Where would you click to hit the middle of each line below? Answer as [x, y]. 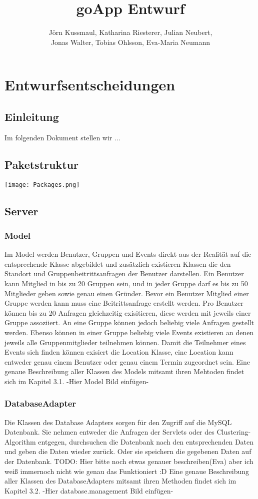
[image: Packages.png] [42, 185]
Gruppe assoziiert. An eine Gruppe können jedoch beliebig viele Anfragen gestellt [129, 322]
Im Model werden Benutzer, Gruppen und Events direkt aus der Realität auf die [128, 254]
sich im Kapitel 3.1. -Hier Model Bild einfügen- [77, 381]
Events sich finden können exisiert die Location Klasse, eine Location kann [119, 352]
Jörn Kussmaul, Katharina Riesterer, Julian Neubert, [130, 32]
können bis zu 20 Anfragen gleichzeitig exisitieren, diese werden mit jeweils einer [128, 312]
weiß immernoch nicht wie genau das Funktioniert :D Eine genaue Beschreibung [127, 471]
